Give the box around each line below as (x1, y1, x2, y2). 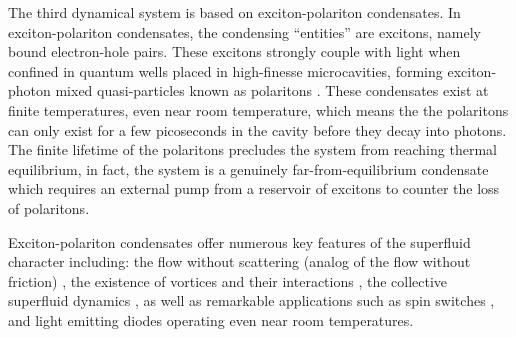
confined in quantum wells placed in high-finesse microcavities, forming (8, 60, 443, 81)
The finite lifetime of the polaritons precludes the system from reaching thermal (8, 139, 497, 160)
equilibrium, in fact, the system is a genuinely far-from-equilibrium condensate (8, 158, 489, 179)
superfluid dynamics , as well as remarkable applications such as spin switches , (8, 290, 495, 311)
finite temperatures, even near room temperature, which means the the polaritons (8, 99, 509, 120)
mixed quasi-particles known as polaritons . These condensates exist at (55, 80, 489, 101)
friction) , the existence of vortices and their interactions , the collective (8, 270, 448, 291)
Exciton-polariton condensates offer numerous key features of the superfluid (8, 231, 471, 252)
